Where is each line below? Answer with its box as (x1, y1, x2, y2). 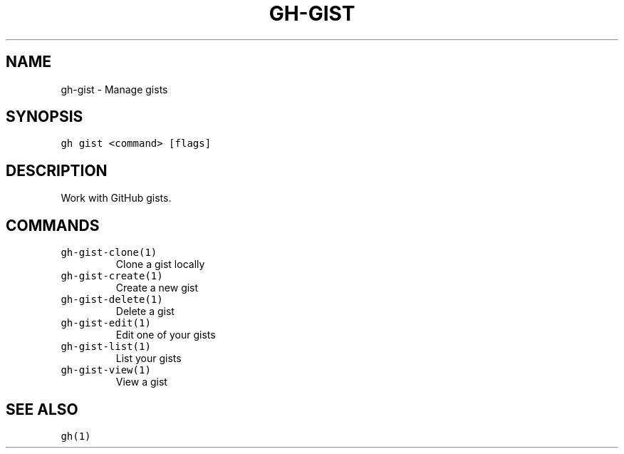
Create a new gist (115, 282, 199, 294)
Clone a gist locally (115, 258, 205, 271)
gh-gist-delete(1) (61, 294, 163, 306)
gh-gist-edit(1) (61, 317, 151, 329)
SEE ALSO (6, 400, 78, 418)
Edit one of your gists (115, 329, 216, 341)
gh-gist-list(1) (61, 341, 151, 353)
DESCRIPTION (6, 161, 108, 180)
